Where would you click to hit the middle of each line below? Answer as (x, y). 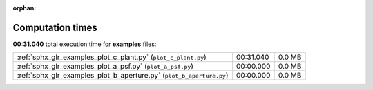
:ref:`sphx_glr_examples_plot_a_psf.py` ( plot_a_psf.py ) (105, 67)
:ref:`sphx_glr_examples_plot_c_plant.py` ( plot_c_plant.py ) (112, 57)
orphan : (25, 8)
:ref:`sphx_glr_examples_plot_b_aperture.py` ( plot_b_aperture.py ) (123, 76)
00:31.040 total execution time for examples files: (85, 44)
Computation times (55, 27)
